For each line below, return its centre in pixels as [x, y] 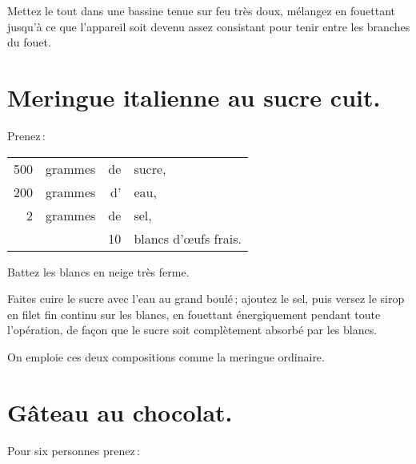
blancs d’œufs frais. [188, 238]
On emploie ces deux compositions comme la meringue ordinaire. [166, 356]
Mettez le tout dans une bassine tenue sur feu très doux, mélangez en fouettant [201, 10]
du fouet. [29, 42]
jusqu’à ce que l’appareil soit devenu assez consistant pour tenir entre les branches [209, 26]
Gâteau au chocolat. [120, 412]
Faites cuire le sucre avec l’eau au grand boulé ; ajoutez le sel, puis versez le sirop [206, 299]
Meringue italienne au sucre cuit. [194, 97]
